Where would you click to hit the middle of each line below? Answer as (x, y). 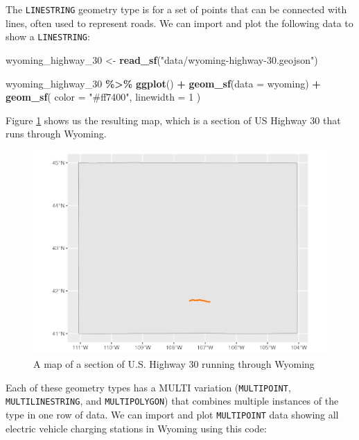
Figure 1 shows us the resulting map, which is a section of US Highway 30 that (173, 120)
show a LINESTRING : (48, 36)
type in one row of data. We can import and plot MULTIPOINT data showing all (172, 414)
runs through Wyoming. (56, 134)
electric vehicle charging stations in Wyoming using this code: (136, 428)
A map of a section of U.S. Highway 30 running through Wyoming (174, 364)
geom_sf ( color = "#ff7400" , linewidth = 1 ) (103, 97)
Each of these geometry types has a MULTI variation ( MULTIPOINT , (148, 387)
